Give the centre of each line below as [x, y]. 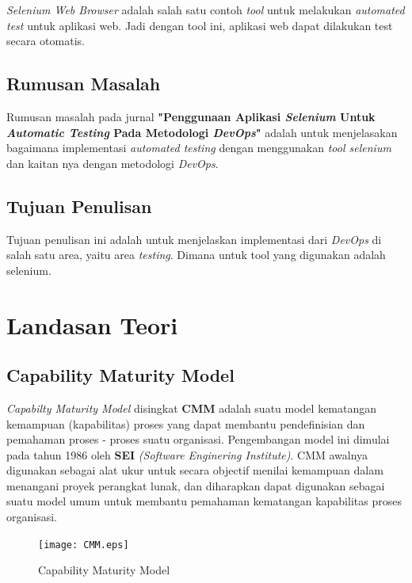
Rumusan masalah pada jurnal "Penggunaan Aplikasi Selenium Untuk [191, 116]
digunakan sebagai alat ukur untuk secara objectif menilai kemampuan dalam [195, 470]
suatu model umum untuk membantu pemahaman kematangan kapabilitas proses [204, 501]
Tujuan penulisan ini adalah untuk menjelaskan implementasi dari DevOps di [194, 239]
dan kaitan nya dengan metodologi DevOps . [113, 163]
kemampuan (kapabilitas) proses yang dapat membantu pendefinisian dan [186, 423]
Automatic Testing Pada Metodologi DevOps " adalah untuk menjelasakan [202, 132]
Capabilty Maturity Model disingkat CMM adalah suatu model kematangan [192, 408]
